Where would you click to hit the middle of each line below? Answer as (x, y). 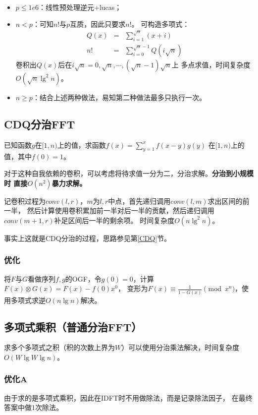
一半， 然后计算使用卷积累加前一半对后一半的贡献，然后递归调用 (109, 210)
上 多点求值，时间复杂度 (211, 64)
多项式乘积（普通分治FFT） (73, 326)
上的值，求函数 (81, 145)
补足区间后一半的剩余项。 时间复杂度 (114, 220)
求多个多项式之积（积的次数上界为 (59, 347)
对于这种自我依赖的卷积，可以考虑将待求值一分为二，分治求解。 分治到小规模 (129, 173)
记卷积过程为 (25, 201)
